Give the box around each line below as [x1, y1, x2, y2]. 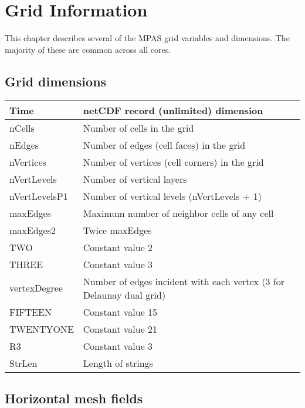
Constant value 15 [83, 305, 158, 319]
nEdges [9, 138, 39, 152]
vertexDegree [9, 281, 63, 295]
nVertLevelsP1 [9, 189, 68, 203]
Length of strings [83, 356, 153, 370]
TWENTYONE [9, 322, 74, 336]
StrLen [9, 356, 38, 370]
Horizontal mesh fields [5, 389, 143, 407]
